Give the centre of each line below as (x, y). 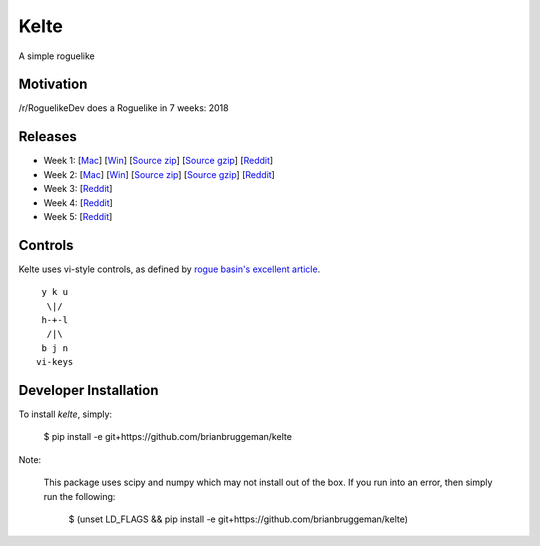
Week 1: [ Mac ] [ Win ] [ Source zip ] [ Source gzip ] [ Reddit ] (158, 161)
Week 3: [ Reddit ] (78, 189)
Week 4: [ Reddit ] (78, 202)
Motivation (53, 84)
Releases (47, 136)
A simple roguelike (56, 56)
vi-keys (55, 362)
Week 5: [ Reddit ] (78, 216)
